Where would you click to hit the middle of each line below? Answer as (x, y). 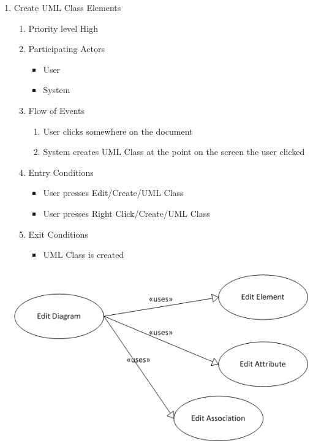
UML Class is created (84, 255)
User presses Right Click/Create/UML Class (126, 213)
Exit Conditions (58, 234)
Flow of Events (57, 110)
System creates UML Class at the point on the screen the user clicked (174, 152)
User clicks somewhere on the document (118, 131)
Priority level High (63, 28)
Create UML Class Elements (67, 7)
